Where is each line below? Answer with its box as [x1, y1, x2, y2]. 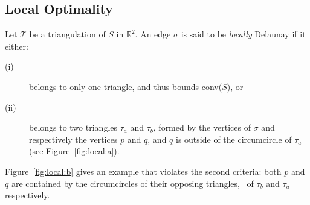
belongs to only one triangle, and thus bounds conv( [29, 80, 222, 93]
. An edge [135, 28, 171, 41]
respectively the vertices [29, 132, 118, 145]
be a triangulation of [29, 28, 106, 41]
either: [5, 39, 28, 52]
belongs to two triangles [29, 121, 118, 134]
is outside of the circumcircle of [176, 132, 292, 145]
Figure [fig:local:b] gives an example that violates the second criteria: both [5, 164, 282, 177]
